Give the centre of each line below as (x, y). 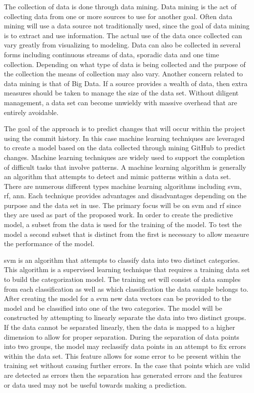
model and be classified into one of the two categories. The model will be (113, 308)
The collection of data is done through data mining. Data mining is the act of (120, 6)
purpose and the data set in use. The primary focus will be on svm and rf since (123, 205)
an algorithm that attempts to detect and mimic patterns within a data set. (117, 176)
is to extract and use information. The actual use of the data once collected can (123, 35)
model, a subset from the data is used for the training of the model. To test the (123, 224)
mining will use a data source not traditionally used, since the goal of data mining (127, 26)
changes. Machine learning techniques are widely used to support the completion (125, 157)
